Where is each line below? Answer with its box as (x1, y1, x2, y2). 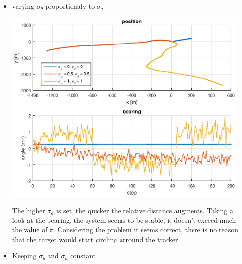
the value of (12, 224, 48, 235)
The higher (12, 205, 45, 215)
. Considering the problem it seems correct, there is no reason (53, 224, 239, 235)
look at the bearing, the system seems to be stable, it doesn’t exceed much (12, 215, 236, 225)
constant (70, 250, 96, 261)
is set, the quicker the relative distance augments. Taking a (56, 205, 233, 215)
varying (12, 1, 34, 11)
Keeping (12, 250, 37, 261)
